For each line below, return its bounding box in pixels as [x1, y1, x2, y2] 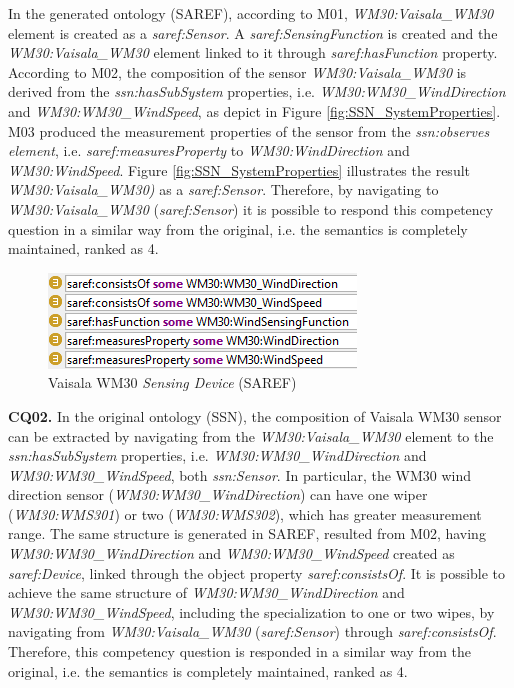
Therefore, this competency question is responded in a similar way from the [8, 641, 471, 662]
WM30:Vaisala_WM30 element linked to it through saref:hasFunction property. [8, 42, 498, 63]
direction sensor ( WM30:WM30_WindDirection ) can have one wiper [8, 484, 428, 505]
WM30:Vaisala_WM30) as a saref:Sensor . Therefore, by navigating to [8, 179, 439, 200]
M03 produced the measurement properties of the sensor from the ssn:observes [8, 120, 490, 141]
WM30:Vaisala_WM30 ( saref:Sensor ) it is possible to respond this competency [8, 198, 494, 219]
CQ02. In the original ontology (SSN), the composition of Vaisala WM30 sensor [8, 405, 502, 426]
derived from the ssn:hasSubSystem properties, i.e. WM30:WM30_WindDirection [8, 81, 506, 102]
